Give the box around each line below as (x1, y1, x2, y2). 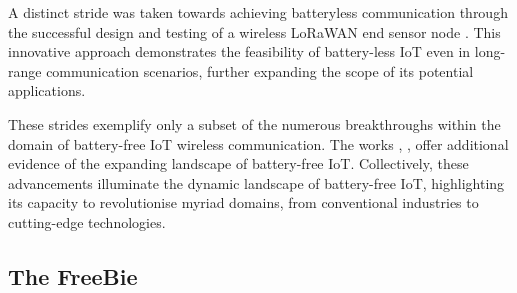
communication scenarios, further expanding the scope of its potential (46, 60, 474, 81)
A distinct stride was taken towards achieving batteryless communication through (8, 2, 508, 22)
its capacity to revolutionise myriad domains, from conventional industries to (8, 192, 479, 213)
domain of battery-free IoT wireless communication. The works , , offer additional (8, 133, 509, 154)
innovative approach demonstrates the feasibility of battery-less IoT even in (8, 41, 471, 62)
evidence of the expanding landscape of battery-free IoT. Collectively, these (8, 153, 469, 174)
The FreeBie (8, 260, 138, 291)
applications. (8, 80, 86, 101)
